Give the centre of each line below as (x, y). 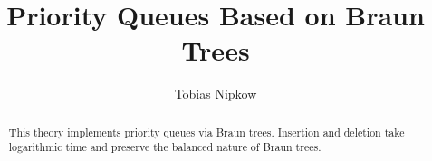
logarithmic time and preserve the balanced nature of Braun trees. (165, 147)
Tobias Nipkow (216, 94)
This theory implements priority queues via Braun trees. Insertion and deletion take (206, 132)
